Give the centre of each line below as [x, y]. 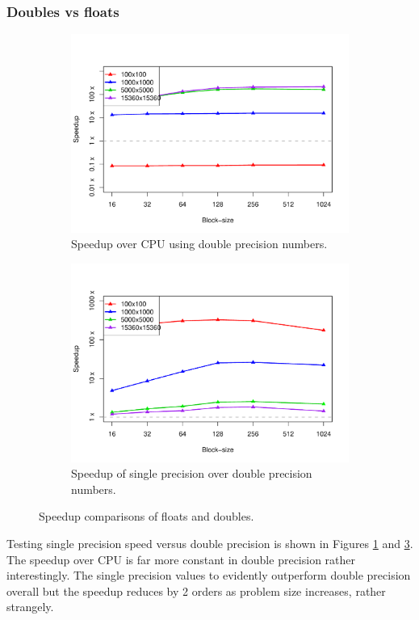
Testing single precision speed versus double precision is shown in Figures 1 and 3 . [210, 543]
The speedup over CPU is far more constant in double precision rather [181, 559]
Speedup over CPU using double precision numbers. [199, 244]
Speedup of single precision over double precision [192, 473]
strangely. [30, 607]
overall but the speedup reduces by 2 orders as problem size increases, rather [196, 590]
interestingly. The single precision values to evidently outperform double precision [209, 575]
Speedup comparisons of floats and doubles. [147, 516]
